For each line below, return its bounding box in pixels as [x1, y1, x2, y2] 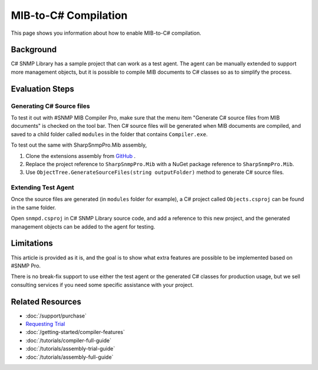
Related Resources [11, 296, 82, 306]
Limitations [11, 239, 53, 249]
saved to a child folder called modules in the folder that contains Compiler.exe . [11, 130, 208, 138]
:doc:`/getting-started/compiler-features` [25, 329, 125, 336]
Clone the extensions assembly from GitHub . [25, 152, 136, 159]
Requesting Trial [25, 321, 65, 328]
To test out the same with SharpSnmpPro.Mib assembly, [11, 141, 147, 148]
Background [11, 45, 57, 55]
